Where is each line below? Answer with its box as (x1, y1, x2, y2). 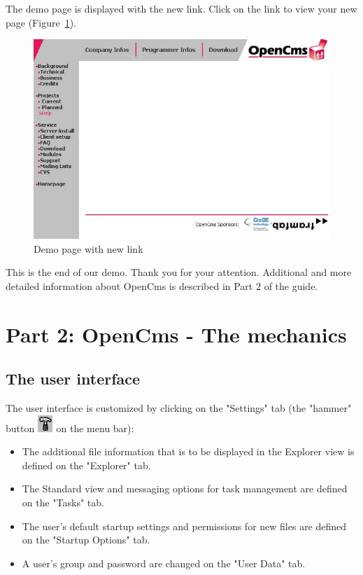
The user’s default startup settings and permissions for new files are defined (22, 518, 347, 533)
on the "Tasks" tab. (22, 494, 104, 509)
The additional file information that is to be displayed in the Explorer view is (22, 444, 355, 459)
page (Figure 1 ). (6, 15, 76, 29)
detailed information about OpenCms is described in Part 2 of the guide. (6, 278, 318, 293)
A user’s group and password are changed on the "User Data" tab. (22, 555, 306, 570)
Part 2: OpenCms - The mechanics (6, 319, 347, 348)
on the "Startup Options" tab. (22, 532, 150, 547)
